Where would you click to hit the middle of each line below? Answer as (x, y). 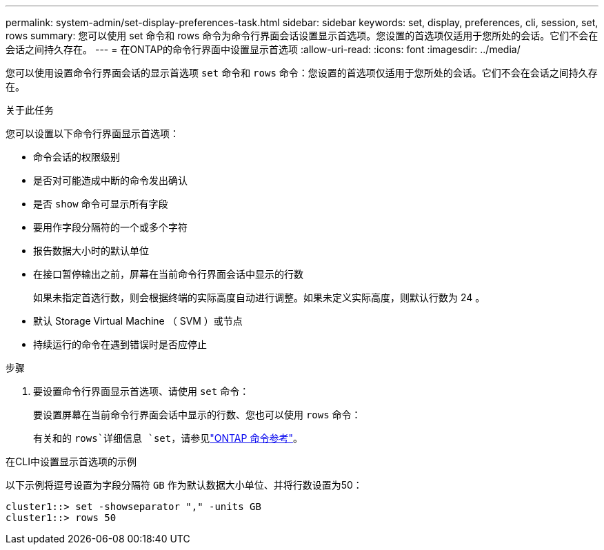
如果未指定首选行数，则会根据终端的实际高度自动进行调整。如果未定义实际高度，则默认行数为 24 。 (259, 297)
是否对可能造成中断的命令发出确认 (110, 180)
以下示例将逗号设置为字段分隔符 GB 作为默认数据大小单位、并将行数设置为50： (184, 485)
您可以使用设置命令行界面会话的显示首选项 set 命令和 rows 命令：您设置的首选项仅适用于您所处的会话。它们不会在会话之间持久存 (302, 73)
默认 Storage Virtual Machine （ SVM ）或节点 (138, 321)
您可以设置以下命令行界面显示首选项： (92, 133)
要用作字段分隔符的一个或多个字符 (110, 227)
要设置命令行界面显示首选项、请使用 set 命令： (141, 391)
